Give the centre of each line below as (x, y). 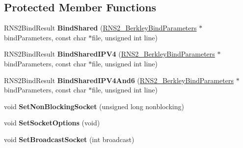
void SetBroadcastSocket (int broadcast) (69, 139)
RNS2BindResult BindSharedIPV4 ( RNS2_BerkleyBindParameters (109, 54)
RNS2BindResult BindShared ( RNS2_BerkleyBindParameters (100, 28)
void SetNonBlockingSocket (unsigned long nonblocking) (94, 106)
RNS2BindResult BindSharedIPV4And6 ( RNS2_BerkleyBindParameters (119, 80)
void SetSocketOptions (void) (52, 123)
